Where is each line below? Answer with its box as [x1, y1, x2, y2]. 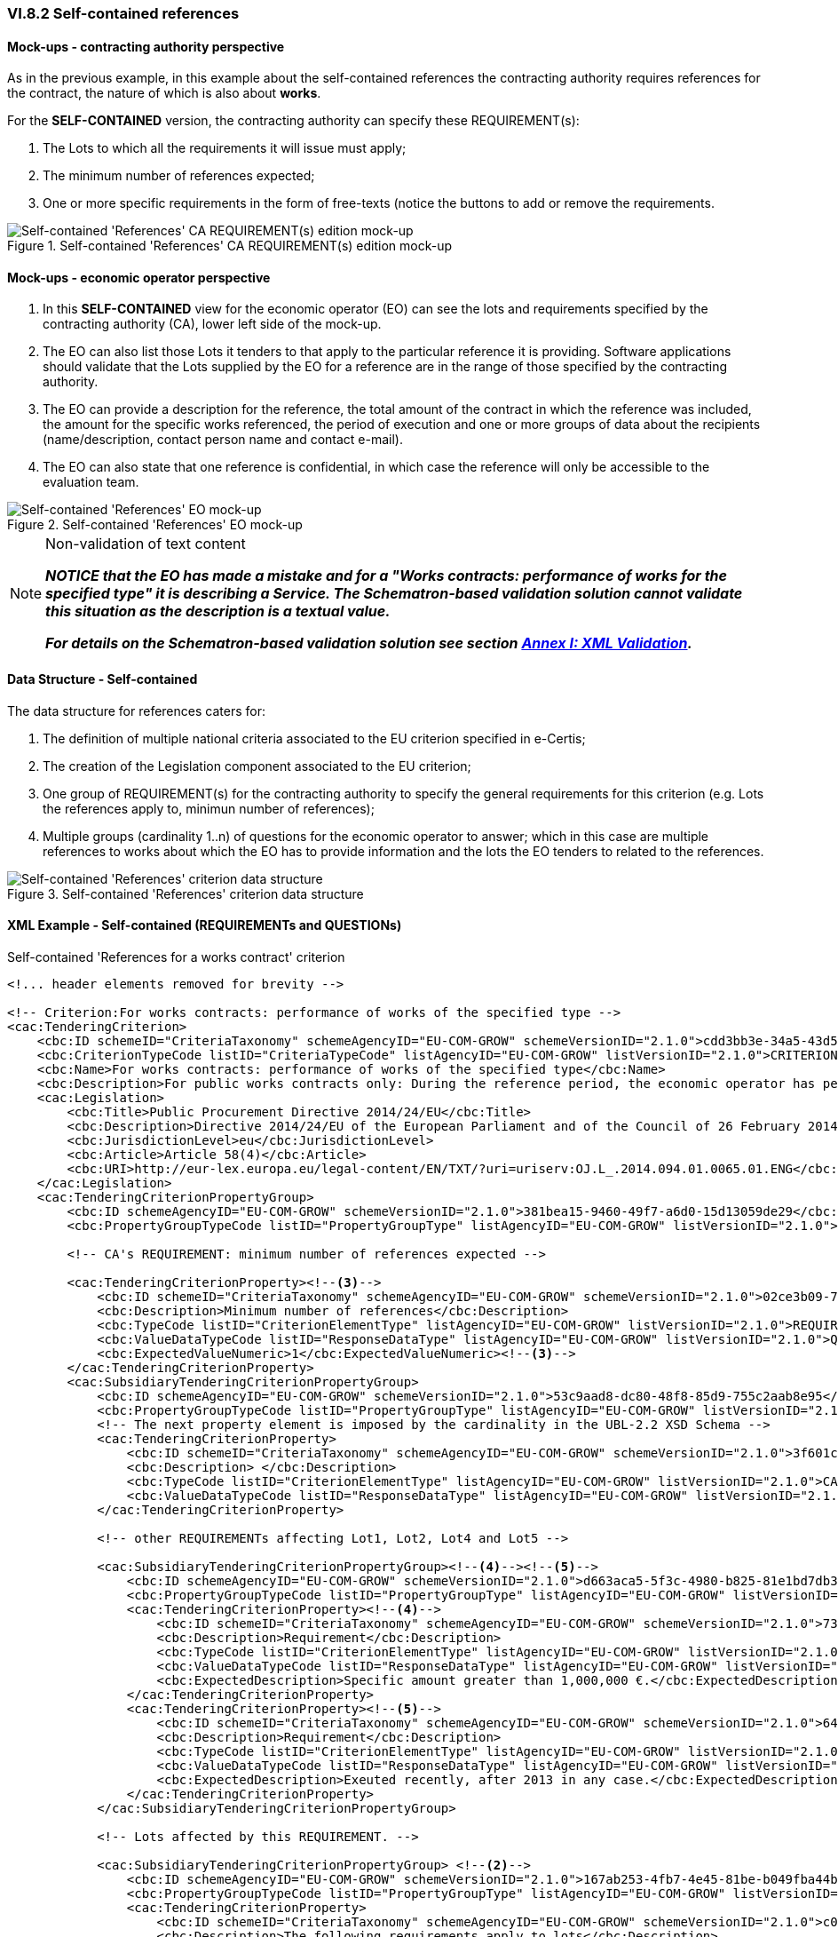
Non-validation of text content [45, 535, 246, 553]
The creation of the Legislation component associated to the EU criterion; [43, 758, 471, 774]
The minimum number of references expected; [43, 168, 315, 184]
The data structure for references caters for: [7, 703, 265, 718]
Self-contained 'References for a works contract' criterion [7, 949, 345, 965]
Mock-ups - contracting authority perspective [7, 38, 285, 54]
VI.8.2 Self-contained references [7, 4, 240, 22]
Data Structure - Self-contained [7, 671, 198, 687]
